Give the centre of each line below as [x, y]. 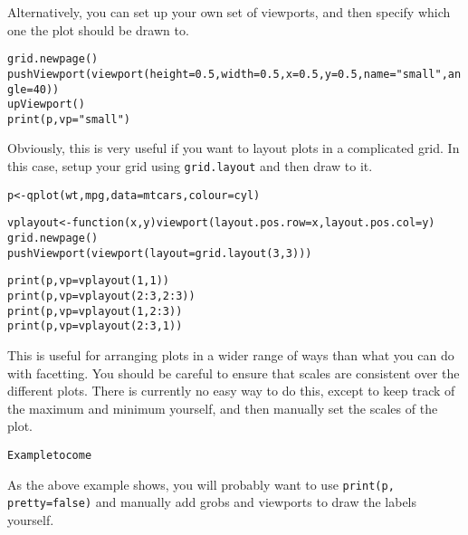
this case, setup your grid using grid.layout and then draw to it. [190, 166]
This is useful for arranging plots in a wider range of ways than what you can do [231, 354]
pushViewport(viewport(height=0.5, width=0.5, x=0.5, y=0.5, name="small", [228, 74]
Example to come [50, 455]
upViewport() [46, 105]
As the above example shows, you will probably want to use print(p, [201, 484]
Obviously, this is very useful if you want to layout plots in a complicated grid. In [234, 148]
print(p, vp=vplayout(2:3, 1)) [95, 326]
